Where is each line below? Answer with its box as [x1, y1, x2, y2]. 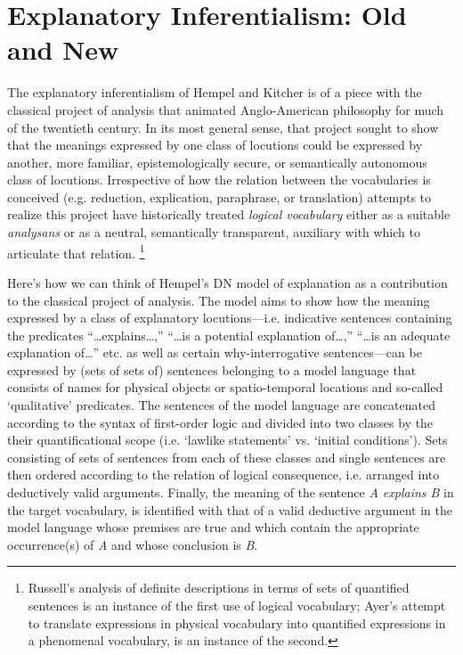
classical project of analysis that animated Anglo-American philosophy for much [7, 100, 444, 119]
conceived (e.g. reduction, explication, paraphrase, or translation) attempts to [7, 187, 432, 206]
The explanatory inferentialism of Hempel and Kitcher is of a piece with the [7, 83, 422, 102]
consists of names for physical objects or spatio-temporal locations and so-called [7, 378, 443, 397]
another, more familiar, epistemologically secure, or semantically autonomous [7, 152, 427, 171]
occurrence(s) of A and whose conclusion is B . [7, 535, 258, 553]
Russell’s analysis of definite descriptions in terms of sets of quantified [28, 578, 410, 597]
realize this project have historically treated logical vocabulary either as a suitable [7, 205, 451, 224]
